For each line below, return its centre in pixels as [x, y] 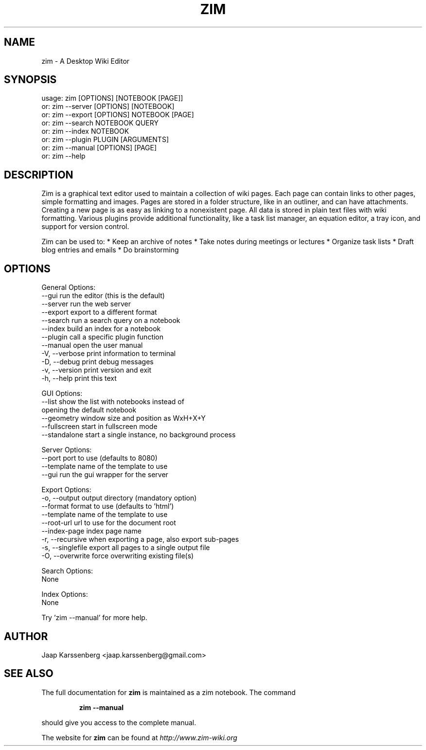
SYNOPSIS [30, 80]
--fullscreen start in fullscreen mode [99, 427]
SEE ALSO [29, 674]
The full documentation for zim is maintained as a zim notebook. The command [169, 692]
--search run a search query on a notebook [111, 321]
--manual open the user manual [92, 345]
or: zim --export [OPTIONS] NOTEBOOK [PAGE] [118, 115]
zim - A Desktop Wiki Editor [86, 61]
